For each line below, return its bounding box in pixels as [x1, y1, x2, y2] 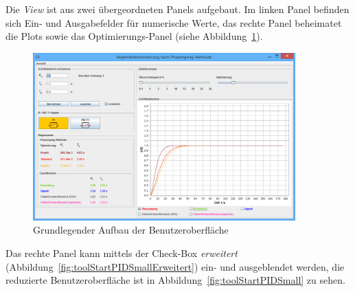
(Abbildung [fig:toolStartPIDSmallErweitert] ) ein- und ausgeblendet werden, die [5, 259, 345, 273]
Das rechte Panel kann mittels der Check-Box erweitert [5, 246, 238, 260]
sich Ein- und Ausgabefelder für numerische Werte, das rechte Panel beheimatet [5, 15, 342, 30]
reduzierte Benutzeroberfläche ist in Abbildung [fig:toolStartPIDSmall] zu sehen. [5, 273, 345, 287]
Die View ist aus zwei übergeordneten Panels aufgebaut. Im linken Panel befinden [5, 2, 350, 16]
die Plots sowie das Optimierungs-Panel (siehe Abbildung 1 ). [5, 29, 263, 43]
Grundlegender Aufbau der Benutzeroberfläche [33, 223, 229, 237]
